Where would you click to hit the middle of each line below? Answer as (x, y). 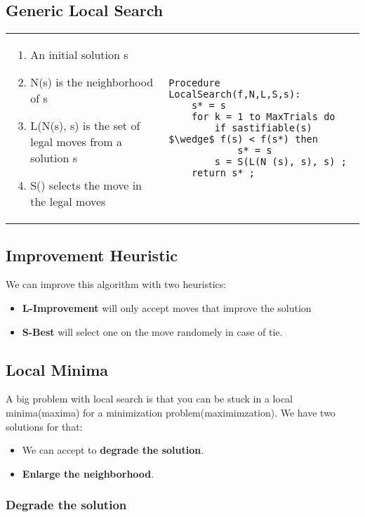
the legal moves (68, 202)
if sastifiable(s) (263, 128)
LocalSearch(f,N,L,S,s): (235, 94)
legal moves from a (76, 142)
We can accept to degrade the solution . (113, 450)
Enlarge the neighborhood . (88, 473)
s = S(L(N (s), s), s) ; (280, 162)
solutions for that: (44, 426)
